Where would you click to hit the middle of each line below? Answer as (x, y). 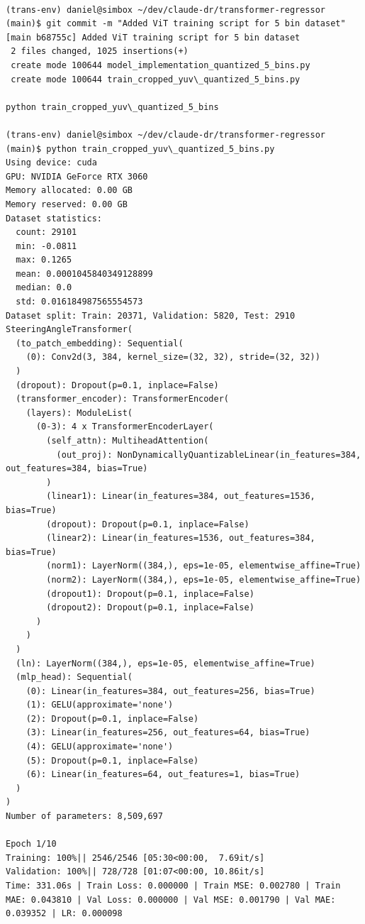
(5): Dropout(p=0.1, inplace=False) (112, 760)
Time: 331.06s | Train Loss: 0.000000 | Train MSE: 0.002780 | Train (173, 886)
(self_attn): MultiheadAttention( (128, 441)
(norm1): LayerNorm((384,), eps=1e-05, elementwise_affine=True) (204, 566)
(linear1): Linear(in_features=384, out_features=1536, (181, 496)
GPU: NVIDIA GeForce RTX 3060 (77, 176)
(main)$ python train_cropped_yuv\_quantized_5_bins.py (140, 149)
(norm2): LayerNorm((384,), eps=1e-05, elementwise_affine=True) (204, 579)
